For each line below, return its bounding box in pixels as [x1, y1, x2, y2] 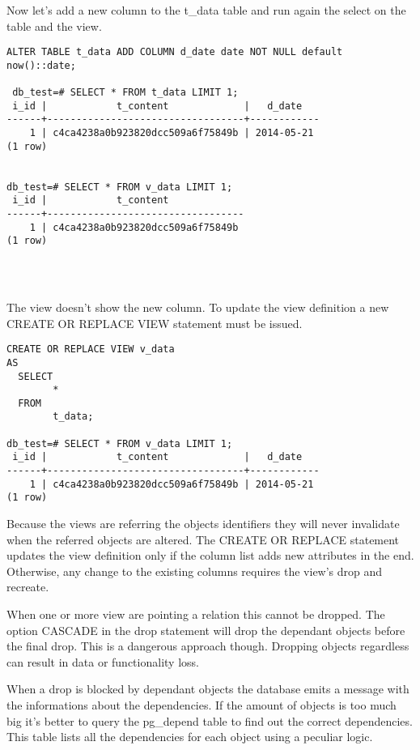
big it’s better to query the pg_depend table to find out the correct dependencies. [6, 712, 413, 729]
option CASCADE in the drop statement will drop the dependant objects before [6, 621, 405, 638]
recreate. [6, 578, 49, 595]
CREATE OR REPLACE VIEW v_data [6, 343, 175, 356]
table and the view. [6, 17, 102, 34]
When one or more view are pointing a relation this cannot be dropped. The [6, 606, 385, 623]
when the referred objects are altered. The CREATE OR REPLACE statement [6, 531, 400, 548]
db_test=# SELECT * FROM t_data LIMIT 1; [12, 87, 239, 99]
